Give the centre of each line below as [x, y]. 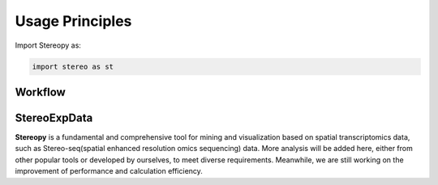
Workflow [41, 92]
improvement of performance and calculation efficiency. [109, 171]
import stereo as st [73, 66]
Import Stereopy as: [48, 45]
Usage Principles [73, 21]
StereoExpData [54, 118]
